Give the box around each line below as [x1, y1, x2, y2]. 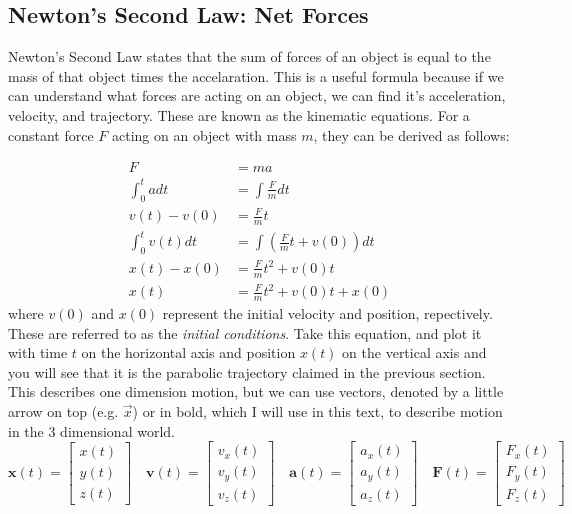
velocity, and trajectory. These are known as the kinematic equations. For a [8, 104, 470, 125]
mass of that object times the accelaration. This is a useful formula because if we [8, 65, 504, 86]
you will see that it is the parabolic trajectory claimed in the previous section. [8, 361, 486, 382]
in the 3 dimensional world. [8, 420, 175, 441]
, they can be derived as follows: [313, 124, 510, 145]
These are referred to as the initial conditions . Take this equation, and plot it [8, 322, 482, 343]
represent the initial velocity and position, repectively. [162, 302, 493, 323]
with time [8, 342, 68, 363]
